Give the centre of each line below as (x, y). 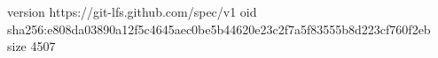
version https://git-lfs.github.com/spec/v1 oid (132, 11)
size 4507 (31, 46)
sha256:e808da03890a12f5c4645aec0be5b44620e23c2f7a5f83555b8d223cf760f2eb (219, 29)
